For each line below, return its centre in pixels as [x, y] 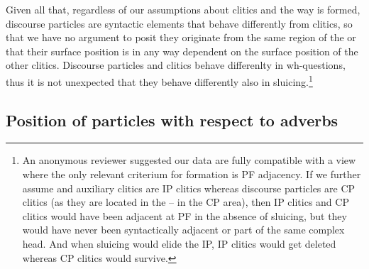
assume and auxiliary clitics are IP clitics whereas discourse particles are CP [189, 188]
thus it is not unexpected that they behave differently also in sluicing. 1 [159, 80]
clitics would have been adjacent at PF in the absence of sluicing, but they [184, 215]
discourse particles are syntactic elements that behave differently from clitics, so [179, 23]
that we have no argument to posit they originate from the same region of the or [181, 37]
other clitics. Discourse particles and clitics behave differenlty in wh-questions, [176, 65]
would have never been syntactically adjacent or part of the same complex [183, 230]
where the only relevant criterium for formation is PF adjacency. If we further [192, 174]
